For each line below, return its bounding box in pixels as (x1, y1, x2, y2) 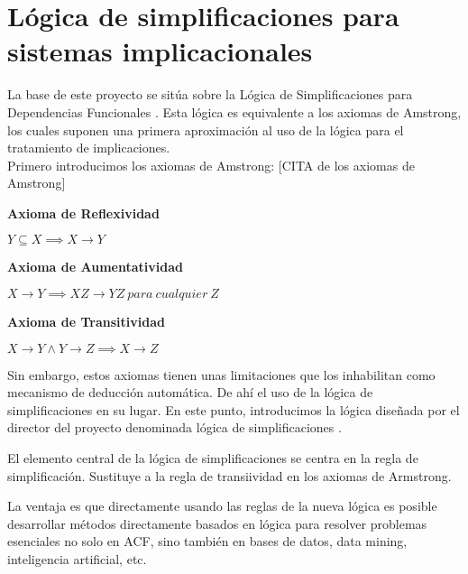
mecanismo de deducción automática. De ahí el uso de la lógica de (7, 383, 373, 402)
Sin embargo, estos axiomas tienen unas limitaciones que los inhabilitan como (7, 365, 436, 384)
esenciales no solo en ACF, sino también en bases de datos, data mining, (7, 532, 408, 551)
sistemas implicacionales (7, 32, 313, 69)
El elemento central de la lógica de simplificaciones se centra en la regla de (7, 449, 418, 468)
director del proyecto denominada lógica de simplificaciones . (7, 418, 342, 437)
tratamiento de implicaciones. (7, 138, 170, 157)
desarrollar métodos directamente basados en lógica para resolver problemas (7, 514, 427, 532)
